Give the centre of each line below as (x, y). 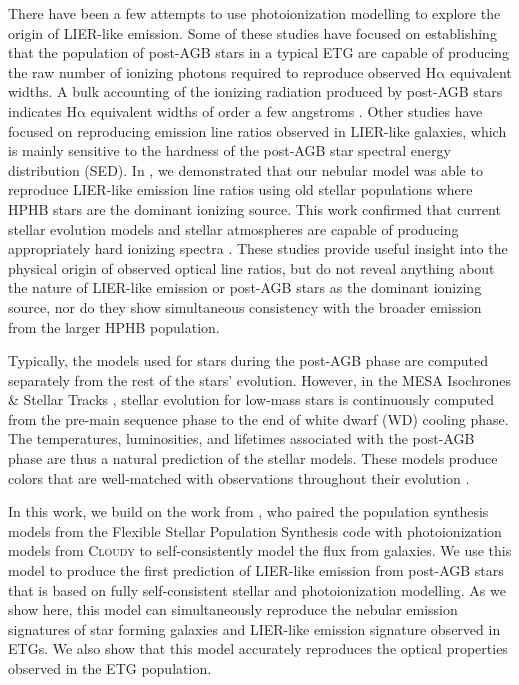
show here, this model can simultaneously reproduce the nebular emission (233, 609)
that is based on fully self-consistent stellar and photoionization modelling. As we (257, 589)
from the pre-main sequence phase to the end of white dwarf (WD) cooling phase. (258, 418)
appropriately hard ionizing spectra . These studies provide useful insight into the (258, 248)
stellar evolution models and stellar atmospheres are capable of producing (233, 228)
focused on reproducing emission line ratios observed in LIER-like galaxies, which (257, 130)
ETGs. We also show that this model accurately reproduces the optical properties (258, 648)
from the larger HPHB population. (114, 326)
